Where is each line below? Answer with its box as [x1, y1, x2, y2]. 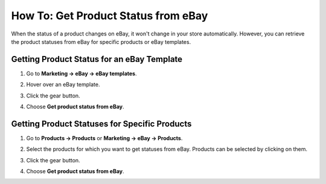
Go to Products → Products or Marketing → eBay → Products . [26, 134, 183, 141]
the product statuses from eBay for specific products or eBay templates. [11, 38, 191, 45]
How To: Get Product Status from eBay [11, 9, 208, 22]
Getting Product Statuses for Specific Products [11, 118, 192, 129]
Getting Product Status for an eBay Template [11, 54, 183, 64]
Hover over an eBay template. [26, 81, 100, 88]
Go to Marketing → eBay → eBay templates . [26, 70, 137, 77]
